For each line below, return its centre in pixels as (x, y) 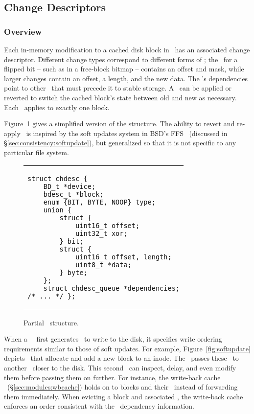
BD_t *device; (69, 186)
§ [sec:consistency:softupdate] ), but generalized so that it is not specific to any (120, 143)
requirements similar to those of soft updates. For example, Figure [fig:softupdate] (127, 348)
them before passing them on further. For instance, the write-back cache (112, 377)
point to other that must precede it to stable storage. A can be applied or (118, 88)
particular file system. (36, 152)
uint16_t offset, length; (124, 257)
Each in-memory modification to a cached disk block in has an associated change (127, 49)
